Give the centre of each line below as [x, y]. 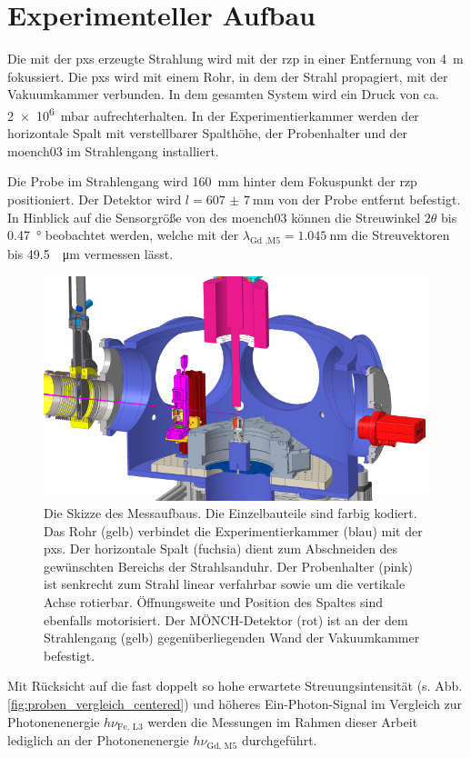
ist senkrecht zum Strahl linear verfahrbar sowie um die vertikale [225, 584]
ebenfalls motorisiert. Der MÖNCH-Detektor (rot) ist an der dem [226, 619]
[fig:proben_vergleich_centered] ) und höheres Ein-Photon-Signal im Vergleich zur [235, 704]
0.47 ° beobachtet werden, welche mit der [123, 235]
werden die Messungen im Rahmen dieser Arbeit [283, 721]
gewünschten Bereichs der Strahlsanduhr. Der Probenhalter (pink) [228, 566]
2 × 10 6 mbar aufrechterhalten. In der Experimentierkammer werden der [213, 114]
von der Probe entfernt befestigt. [370, 199]
